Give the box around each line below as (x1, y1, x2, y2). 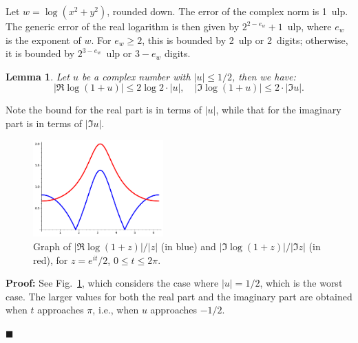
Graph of (33, 239, 71, 254)
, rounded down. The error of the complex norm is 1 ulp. (107, 4, 348, 18)
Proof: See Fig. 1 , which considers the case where (6, 276, 219, 290)
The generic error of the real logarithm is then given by (6, 19, 240, 33)
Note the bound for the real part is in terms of (6, 102, 202, 117)
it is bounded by (6, 46, 75, 60)
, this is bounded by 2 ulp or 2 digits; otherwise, (142, 32, 348, 47)
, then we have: (232, 69, 296, 83)
